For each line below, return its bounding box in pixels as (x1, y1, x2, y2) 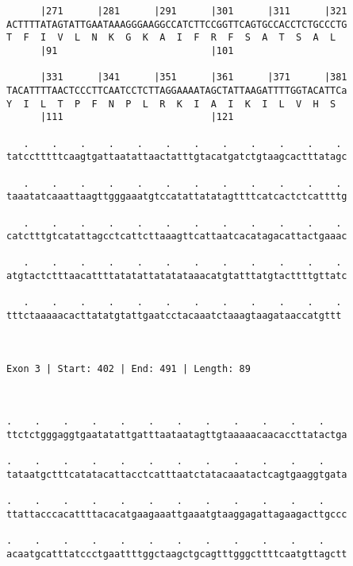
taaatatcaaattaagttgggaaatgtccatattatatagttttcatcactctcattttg (6, 191, 347, 203)
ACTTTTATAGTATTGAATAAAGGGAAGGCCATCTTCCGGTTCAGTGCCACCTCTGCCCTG (6, 18, 347, 30)
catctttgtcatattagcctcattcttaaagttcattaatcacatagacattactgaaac (6, 231, 347, 242)
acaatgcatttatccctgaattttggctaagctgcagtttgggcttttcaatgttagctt (6, 548, 347, 560)
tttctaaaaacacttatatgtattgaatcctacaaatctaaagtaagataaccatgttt (6, 310, 342, 322)
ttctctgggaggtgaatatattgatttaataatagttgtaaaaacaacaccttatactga (6, 429, 347, 440)
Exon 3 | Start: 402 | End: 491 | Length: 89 (6, 362, 251, 374)
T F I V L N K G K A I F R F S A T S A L (6, 32, 336, 44)
